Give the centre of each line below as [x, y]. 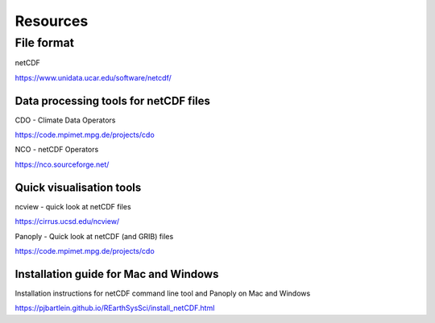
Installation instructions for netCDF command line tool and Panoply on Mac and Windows [163, 293]
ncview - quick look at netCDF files [73, 206]
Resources [52, 21]
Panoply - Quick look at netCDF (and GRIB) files [94, 236]
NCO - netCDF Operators [57, 150]
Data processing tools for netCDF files [113, 101]
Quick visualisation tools [78, 187]
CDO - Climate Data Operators [65, 120]
